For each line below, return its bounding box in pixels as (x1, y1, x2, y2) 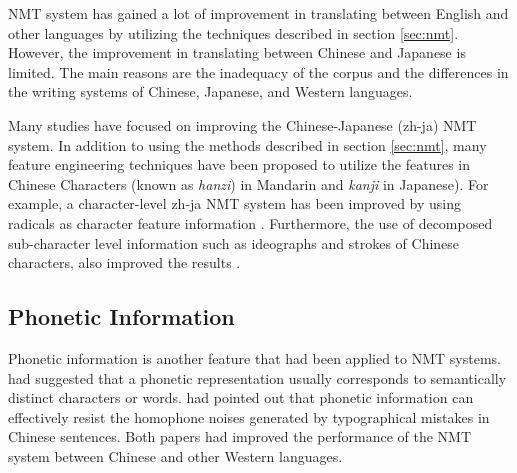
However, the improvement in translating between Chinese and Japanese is (8, 42, 466, 63)
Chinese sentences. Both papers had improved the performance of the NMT (8, 426, 472, 447)
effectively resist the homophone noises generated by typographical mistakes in (8, 406, 490, 427)
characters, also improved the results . (8, 252, 241, 273)
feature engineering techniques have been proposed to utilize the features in (8, 154, 470, 175)
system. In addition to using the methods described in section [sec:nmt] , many (8, 134, 487, 155)
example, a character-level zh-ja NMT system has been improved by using (8, 193, 462, 214)
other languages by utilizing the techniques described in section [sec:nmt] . (8, 22, 459, 43)
